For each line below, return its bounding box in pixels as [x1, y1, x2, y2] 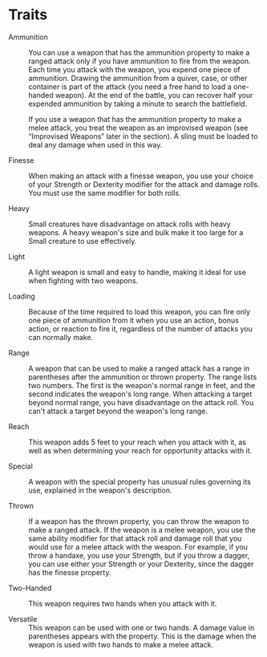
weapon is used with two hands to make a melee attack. [28, 639, 214, 649]
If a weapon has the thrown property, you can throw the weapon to [28, 516, 249, 526]
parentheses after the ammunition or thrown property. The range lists [28, 371, 257, 382]
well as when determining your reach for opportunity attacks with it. [28, 445, 253, 455]
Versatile [8, 614, 38, 623]
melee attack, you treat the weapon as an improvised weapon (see [28, 123, 249, 132]
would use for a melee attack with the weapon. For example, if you [28, 541, 249, 551]
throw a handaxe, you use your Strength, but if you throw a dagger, [28, 550, 250, 560]
